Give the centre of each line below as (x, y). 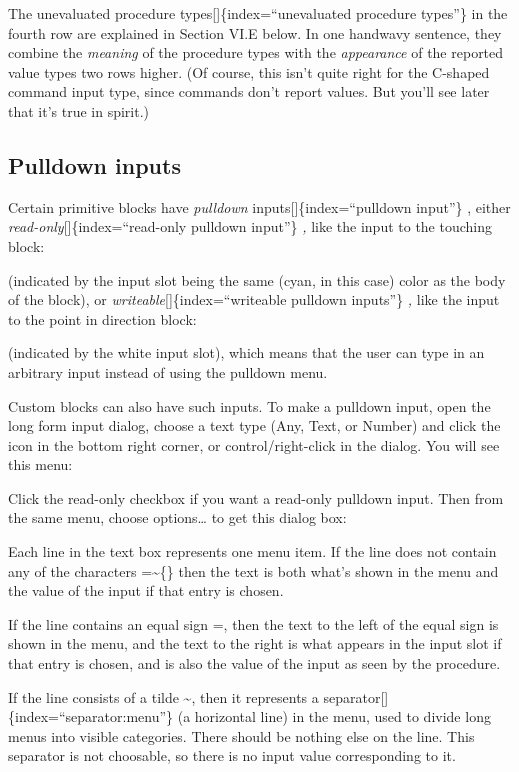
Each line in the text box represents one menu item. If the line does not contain (252, 551)
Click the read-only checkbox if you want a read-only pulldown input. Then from (256, 497)
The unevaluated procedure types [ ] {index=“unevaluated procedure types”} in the (258, 13)
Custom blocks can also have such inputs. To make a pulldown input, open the (249, 405)
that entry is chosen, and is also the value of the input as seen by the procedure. (254, 663)
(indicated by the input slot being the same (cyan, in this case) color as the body (257, 279)
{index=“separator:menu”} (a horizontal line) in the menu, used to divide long (249, 716)
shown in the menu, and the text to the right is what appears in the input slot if (255, 643)
